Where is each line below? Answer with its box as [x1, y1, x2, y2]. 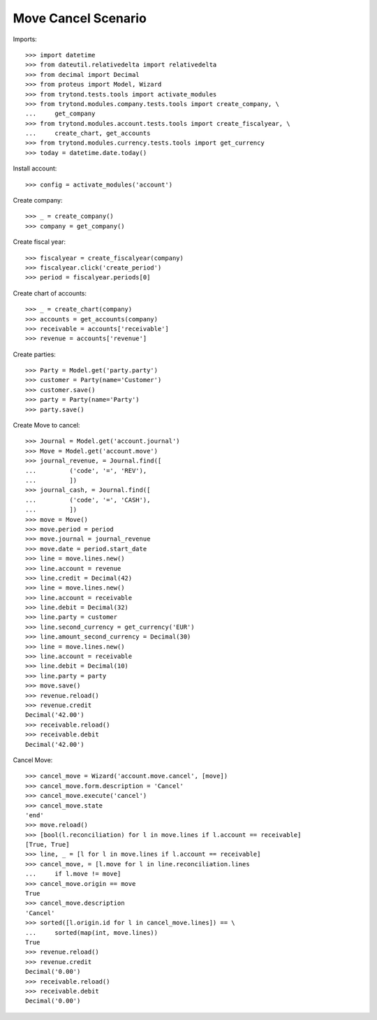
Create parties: [13, 350, 56, 358]
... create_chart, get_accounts [25, 129, 151, 138]
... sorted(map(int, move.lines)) [25, 928, 158, 936]
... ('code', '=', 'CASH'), [25, 496, 151, 504]
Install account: [13, 164, 57, 173]
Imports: [13, 35, 38, 43]
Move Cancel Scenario [13, 10, 147, 26]
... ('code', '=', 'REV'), [25, 467, 147, 474]
